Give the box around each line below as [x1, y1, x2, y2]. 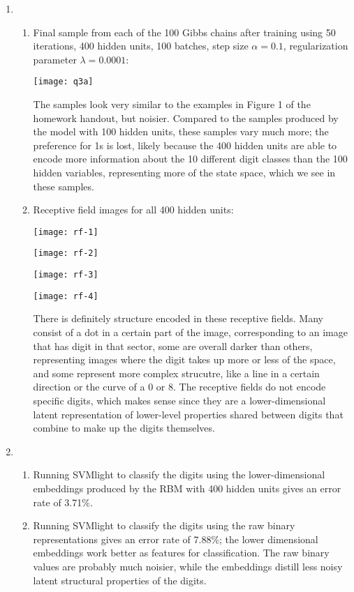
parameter [33, 52, 77, 66]
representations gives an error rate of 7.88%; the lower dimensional [33, 531, 318, 546]
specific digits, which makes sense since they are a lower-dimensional [33, 393, 326, 407]
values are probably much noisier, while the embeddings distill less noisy [33, 559, 343, 573]
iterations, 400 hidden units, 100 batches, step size [33, 38, 249, 53]
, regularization [283, 38, 348, 53]
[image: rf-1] [33, 227, 98, 237]
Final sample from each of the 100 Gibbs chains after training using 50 [33, 24, 336, 39]
